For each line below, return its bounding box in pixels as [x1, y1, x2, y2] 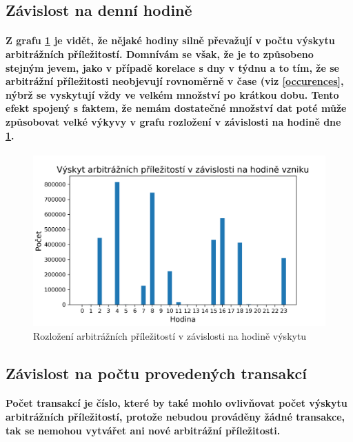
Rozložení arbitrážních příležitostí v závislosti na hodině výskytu [33, 328, 307, 343]
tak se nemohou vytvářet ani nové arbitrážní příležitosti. [6, 423, 281, 437]
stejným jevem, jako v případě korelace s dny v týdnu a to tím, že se [6, 60, 339, 75]
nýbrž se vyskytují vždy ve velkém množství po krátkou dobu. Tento [6, 87, 339, 102]
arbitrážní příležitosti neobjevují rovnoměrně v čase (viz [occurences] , [6, 74, 344, 88]
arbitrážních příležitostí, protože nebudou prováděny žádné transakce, [6, 410, 345, 424]
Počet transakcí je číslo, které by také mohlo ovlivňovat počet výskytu [6, 396, 347, 410]
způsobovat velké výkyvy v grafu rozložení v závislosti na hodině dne [6, 114, 341, 128]
